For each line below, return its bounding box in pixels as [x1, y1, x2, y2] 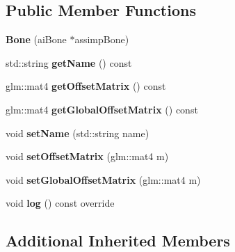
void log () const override [6, 196, 115, 210]
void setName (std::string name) [6, 125, 149, 140]
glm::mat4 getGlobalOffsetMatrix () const [6, 102, 198, 116]
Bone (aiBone [6, 32, 67, 47]
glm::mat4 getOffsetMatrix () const [6, 79, 166, 93]
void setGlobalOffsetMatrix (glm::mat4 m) [6, 172, 201, 187]
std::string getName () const [6, 55, 132, 70]
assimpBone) [74, 32, 129, 47]
